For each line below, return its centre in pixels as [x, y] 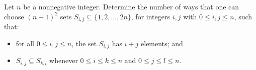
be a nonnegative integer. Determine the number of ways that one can [131, 6]
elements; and [162, 43]
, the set [84, 43]
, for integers [150, 16]
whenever [64, 60]
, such [243, 16]
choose [14, 16]
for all [25, 43]
